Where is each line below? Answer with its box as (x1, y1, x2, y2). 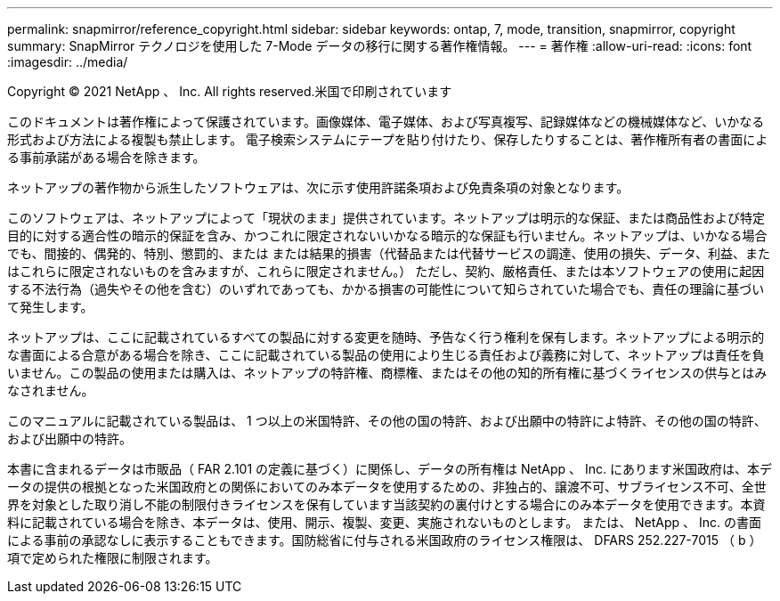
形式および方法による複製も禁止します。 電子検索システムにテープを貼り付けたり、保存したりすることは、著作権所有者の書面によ (7, 132, 768, 147)
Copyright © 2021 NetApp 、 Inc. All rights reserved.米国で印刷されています (7, 84, 452, 99)
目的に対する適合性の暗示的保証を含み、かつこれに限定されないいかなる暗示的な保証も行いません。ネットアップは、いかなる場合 (7, 228, 768, 243)
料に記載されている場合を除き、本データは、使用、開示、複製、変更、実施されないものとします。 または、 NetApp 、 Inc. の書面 (7, 515, 762, 530)
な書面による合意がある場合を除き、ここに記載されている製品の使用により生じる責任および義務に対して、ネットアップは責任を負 (7, 347, 765, 362)
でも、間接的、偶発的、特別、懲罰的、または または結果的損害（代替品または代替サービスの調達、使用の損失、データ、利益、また (7, 246, 771, 261)
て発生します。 (7, 299, 93, 314)
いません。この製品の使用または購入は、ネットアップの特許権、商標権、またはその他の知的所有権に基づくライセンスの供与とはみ (7, 365, 768, 380)
